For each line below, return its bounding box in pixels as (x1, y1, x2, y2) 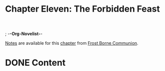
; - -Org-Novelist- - (5, 31, 43, 37)
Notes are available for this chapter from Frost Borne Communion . (5, 40, 138, 46)
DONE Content (5, 57, 66, 69)
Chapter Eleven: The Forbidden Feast (5, 3, 161, 15)
